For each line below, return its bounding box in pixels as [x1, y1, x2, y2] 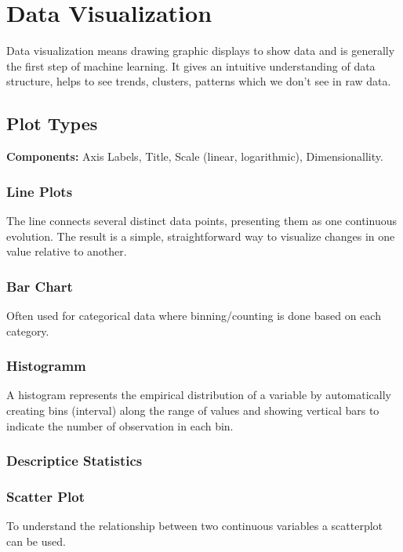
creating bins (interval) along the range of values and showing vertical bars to [6, 401, 379, 418]
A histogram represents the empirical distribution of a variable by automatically [6, 387, 391, 403]
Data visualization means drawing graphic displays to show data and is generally [6, 42, 395, 59]
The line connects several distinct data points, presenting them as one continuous [6, 212, 397, 228]
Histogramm [6, 356, 86, 376]
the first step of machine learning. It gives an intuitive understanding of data [6, 57, 376, 74]
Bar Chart [6, 276, 73, 296]
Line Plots [6, 181, 73, 201]
